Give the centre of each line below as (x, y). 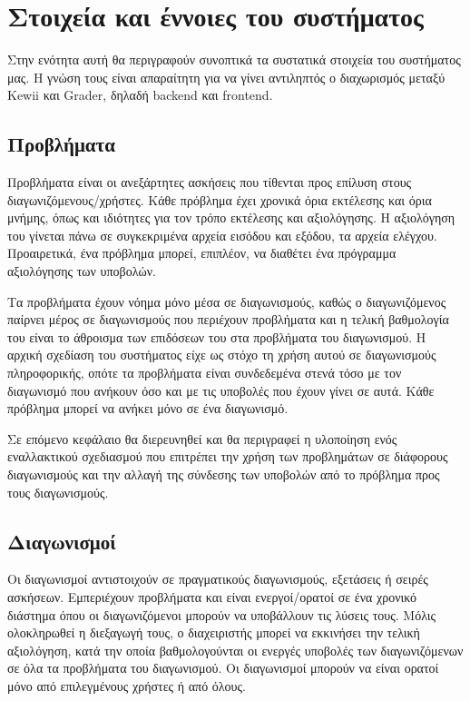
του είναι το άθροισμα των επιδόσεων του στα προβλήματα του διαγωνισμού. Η (217, 336)
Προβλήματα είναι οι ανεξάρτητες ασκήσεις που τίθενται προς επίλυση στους (210, 182)
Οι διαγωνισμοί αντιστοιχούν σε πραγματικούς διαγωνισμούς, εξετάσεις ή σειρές (218, 579)
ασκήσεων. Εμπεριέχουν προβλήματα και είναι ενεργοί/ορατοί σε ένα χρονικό (212, 597)
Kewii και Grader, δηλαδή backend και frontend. (140, 95)
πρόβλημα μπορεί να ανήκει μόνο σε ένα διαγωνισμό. (148, 408)
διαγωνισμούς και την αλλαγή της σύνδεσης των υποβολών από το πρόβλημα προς (224, 474)
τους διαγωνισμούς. (58, 492)
